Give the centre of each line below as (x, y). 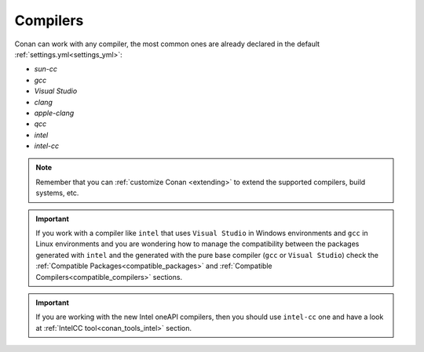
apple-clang (54, 113)
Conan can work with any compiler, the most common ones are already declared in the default (167, 44)
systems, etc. (57, 193)
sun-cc (46, 69)
